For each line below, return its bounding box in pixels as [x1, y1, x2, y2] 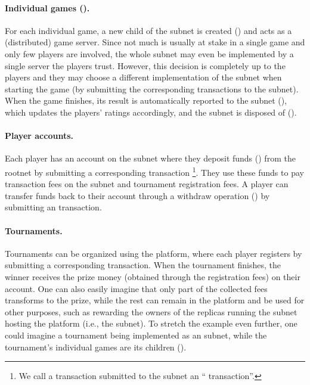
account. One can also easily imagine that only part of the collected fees [5, 282, 268, 294]
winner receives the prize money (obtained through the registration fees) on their [5, 270, 300, 282]
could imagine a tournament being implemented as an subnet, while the [5, 328, 267, 341]
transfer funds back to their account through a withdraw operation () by [5, 189, 270, 201]
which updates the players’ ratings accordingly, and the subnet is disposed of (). [5, 105, 297, 118]
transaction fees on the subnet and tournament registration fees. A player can [5, 178, 289, 190]
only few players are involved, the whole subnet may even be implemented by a [5, 47, 294, 60]
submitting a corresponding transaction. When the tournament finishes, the [5, 259, 281, 271]
